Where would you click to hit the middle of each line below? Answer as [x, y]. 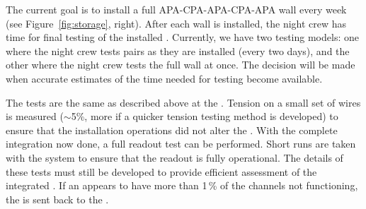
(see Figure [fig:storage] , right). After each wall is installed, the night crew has [176, 23]
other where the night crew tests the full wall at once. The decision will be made [181, 65]
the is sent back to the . [57, 199]
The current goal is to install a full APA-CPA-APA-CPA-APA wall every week [176, 9]
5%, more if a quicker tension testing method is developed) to [205, 116]
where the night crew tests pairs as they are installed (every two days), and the [178, 50]
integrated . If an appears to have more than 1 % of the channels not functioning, [182, 185]
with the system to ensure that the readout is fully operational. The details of [175, 157]
